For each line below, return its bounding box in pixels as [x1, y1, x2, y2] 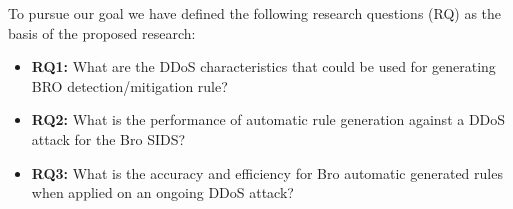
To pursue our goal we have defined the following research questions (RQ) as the [8, 3, 502, 23]
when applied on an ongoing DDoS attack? [31, 182, 294, 203]
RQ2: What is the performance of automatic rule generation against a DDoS [31, 109, 506, 130]
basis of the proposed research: [8, 22, 196, 43]
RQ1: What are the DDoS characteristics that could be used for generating [31, 56, 496, 77]
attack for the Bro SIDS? [31, 128, 186, 149]
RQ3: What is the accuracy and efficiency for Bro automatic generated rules [31, 162, 503, 183]
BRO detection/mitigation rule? [31, 75, 228, 96]
